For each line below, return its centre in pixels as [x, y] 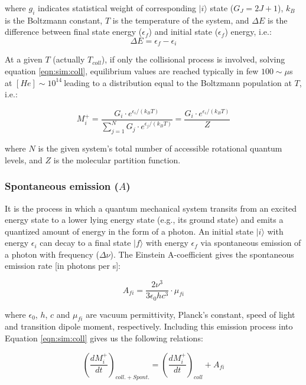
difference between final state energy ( [74, 32]
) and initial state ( [183, 32]
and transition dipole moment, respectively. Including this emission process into [149, 326]
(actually [69, 59]
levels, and [24, 159]
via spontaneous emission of [251, 243]
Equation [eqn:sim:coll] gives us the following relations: [104, 338]
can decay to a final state [85, 243]
